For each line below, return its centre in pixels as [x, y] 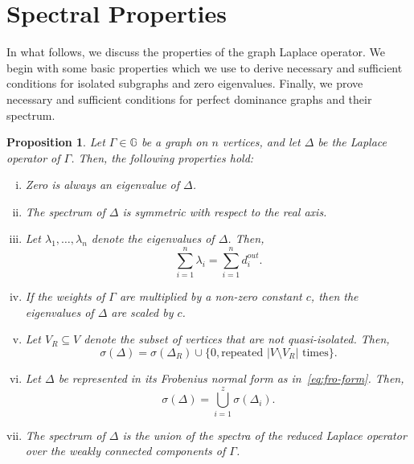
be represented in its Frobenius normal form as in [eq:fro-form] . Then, [231, 378]
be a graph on [174, 142]
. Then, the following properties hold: [162, 157]
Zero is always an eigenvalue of [102, 185]
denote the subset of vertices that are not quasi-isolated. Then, [237, 339]
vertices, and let [261, 142]
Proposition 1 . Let [56, 142]
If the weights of [65, 296]
